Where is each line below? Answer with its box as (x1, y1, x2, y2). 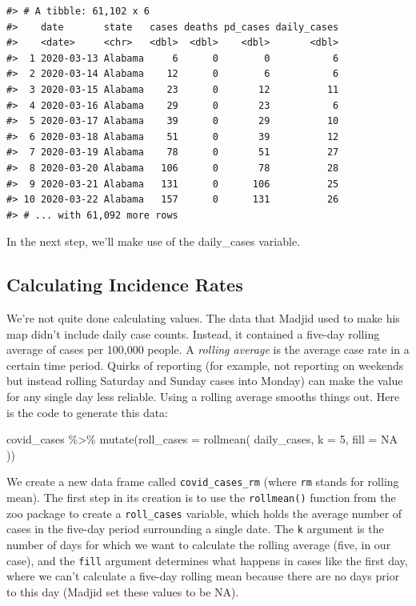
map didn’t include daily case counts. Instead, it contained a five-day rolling (6, 325, 380, 342)
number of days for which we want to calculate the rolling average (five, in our (6, 536, 391, 553)
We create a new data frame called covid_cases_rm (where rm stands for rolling (6, 473, 399, 490)
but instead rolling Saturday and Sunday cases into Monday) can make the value (6, 372, 403, 389)
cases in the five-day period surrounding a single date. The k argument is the (6, 520, 384, 537)
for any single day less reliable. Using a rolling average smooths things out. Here (6, 388, 400, 405)
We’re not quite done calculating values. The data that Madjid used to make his (6, 310, 400, 327)
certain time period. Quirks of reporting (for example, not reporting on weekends (6, 356, 404, 373)
